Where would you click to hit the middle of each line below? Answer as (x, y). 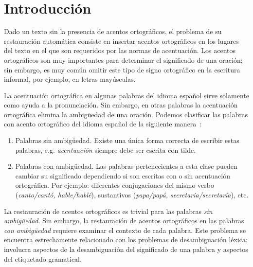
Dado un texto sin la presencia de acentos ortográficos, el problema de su (113, 31)
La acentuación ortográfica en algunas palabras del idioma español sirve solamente (126, 95)
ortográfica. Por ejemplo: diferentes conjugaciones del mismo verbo (115, 185)
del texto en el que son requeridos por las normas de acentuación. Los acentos (120, 50)
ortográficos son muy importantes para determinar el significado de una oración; (123, 60)
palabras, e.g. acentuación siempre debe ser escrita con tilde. (106, 150)
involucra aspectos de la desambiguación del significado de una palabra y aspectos (126, 249)
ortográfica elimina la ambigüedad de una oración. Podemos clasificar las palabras (126, 114)
